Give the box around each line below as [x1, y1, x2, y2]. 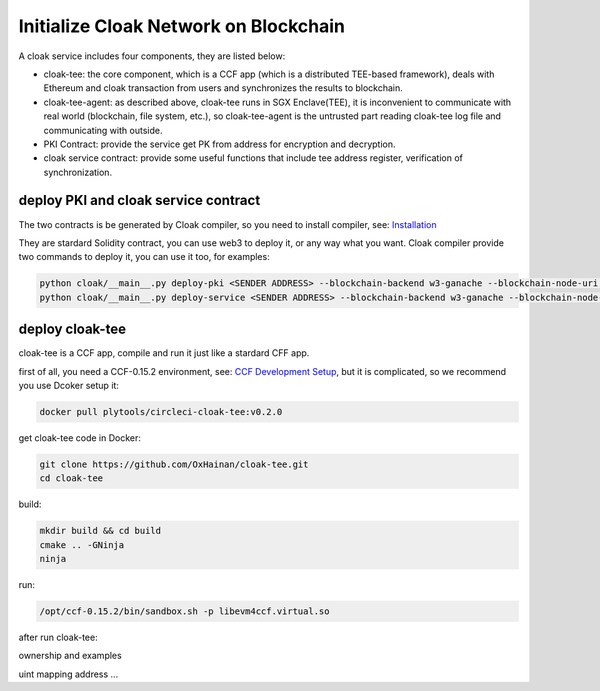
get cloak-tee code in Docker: [18, 431, 142, 444]
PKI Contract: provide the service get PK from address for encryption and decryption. [43, 138, 396, 150]
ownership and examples [18, 650, 122, 662]
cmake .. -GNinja [39, 539, 125, 550]
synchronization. [43, 166, 113, 178]
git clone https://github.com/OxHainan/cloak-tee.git [39, 458, 309, 470]
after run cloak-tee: [18, 631, 99, 644]
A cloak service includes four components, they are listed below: [18, 50, 286, 62]
